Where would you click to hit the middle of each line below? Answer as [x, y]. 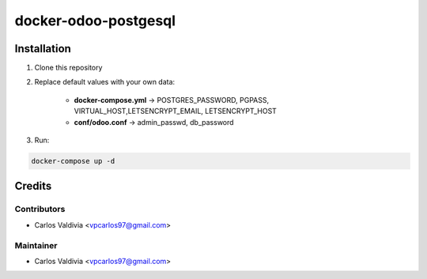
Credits [33, 186]
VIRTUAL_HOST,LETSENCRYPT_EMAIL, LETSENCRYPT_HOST [175, 111]
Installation [43, 49]
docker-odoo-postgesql [95, 21]
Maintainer [36, 245]
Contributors [40, 209]
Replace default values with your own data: [105, 82]
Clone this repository [68, 68]
